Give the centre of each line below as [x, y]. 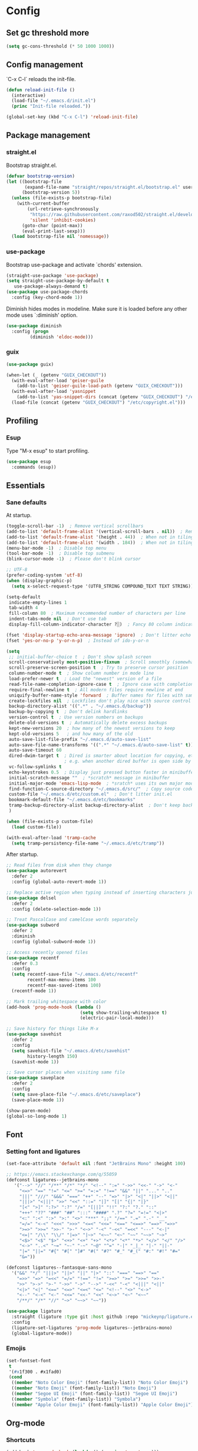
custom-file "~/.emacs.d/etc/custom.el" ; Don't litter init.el [90, 794]
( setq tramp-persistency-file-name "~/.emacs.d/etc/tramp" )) [88, 843]
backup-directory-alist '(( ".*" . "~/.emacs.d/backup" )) [80, 706]
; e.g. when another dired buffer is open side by [128, 762]
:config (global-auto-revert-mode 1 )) [59, 882]
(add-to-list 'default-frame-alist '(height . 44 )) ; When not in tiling [100, 537]
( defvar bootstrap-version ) [41, 176]
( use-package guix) [30, 364]
